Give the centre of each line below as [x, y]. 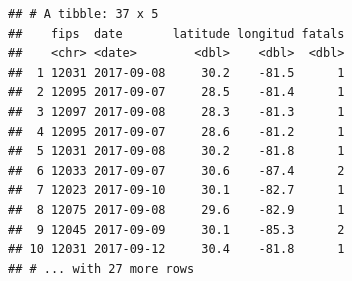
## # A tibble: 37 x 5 [83, 14]
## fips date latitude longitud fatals [176, 33]
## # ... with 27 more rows [101, 268]
